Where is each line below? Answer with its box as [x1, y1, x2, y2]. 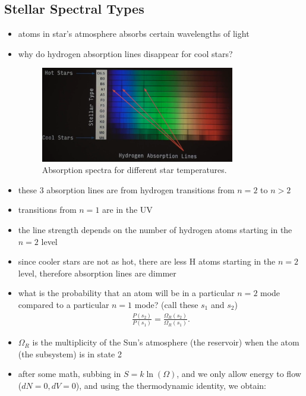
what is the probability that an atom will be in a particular [18, 287, 235, 299]
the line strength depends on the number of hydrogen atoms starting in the [18, 224, 292, 236]
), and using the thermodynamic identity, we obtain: [75, 379, 266, 392]
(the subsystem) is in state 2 [18, 347, 122, 360]
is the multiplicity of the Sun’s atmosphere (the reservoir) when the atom [32, 336, 299, 348]
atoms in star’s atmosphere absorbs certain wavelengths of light [18, 27, 250, 40]
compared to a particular [18, 298, 109, 310]
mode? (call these [134, 298, 198, 310]
